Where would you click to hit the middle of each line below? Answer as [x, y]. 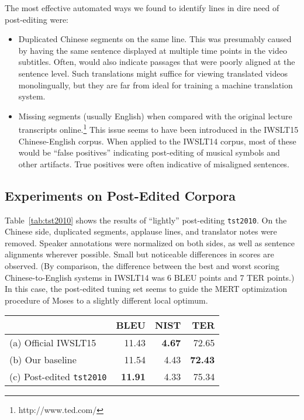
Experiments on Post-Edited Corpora [120, 195]
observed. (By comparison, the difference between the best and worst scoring [142, 266]
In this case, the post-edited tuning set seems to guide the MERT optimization [146, 289]
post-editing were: [37, 19]
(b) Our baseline [43, 360]
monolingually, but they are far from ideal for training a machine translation [156, 85]
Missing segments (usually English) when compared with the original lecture [155, 116]
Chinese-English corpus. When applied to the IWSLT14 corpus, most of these [157, 141]
